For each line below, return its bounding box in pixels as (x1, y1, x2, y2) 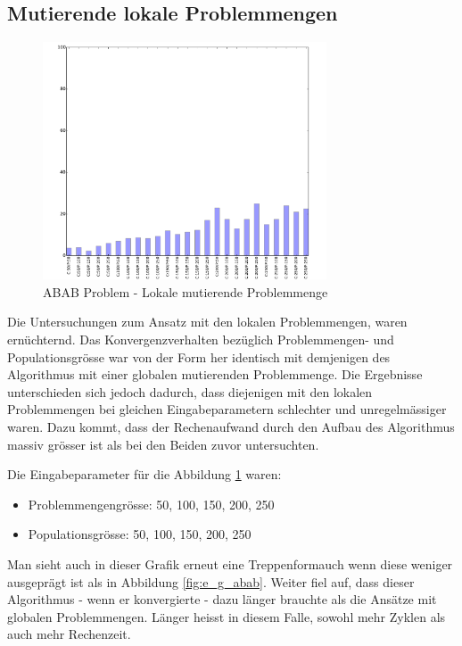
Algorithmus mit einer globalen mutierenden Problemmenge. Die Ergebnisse (7, 365, 423, 384)
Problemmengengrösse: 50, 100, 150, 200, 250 (28, 494, 275, 513)
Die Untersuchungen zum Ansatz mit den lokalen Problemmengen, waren (7, 312, 408, 331)
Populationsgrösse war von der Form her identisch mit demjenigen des (7, 347, 391, 366)
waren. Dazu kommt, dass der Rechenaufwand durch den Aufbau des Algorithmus (7, 418, 455, 436)
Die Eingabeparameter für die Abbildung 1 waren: (7, 465, 282, 484)
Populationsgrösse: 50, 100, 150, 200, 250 (28, 525, 252, 543)
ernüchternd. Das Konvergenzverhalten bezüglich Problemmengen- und (7, 330, 394, 349)
